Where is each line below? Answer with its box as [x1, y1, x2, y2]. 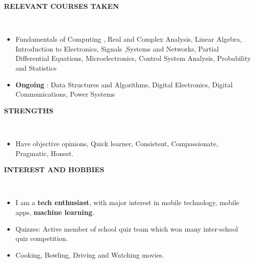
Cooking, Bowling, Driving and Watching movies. [15, 249, 164, 260]
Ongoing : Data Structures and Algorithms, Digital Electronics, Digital [15, 79, 233, 89]
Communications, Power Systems [15, 89, 115, 99]
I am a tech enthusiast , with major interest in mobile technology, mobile [15, 197, 239, 208]
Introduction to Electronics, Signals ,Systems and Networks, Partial [15, 43, 219, 53]
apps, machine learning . [15, 207, 95, 217]
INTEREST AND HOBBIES [4, 164, 104, 175]
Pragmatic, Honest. [15, 148, 74, 158]
